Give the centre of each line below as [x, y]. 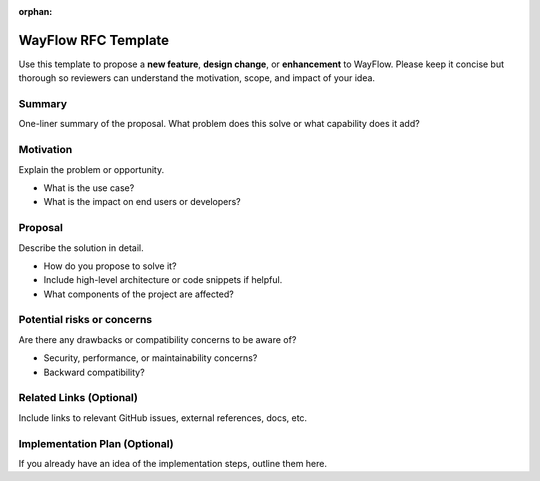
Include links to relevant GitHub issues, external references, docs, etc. [163, 417]
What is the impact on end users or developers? [142, 202]
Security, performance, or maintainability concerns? [150, 358]
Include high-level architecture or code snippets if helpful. [163, 280]
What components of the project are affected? [138, 294]
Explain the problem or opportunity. [91, 169]
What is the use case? [89, 187]
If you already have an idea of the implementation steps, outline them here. [173, 463]
